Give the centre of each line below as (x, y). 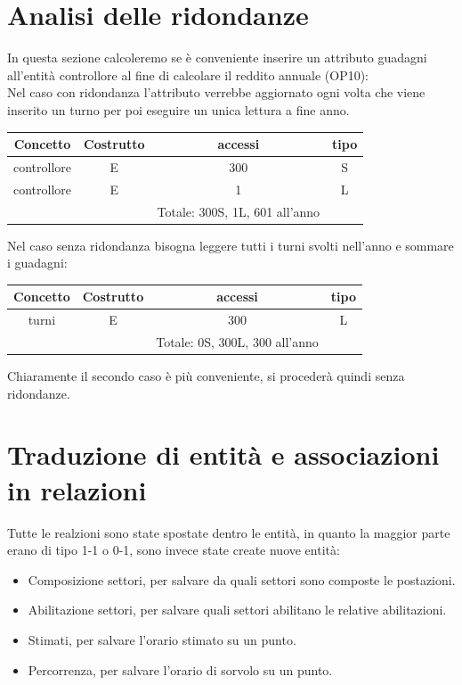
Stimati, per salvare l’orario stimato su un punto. (162, 639)
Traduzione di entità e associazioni (223, 454)
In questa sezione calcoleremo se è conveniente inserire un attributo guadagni (217, 58)
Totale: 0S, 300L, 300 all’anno (237, 342)
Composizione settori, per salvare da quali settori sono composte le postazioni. (242, 579)
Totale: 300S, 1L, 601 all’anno (239, 211)
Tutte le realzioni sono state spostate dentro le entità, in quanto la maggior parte (229, 532)
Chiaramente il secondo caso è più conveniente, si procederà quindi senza (206, 376)
